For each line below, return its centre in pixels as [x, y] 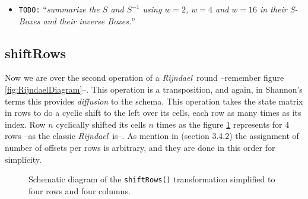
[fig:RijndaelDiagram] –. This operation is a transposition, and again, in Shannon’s [154, 89]
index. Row [25, 124]
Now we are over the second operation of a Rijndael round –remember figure [145, 78]
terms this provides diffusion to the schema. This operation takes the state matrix [154, 101]
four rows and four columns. [80, 190]
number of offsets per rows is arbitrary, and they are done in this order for [140, 148]
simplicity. [23, 159]
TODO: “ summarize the [59, 9]
